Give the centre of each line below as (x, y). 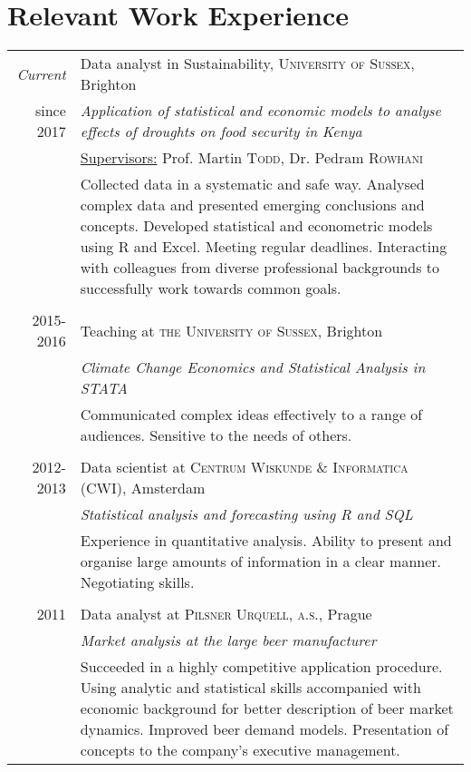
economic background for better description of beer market (267, 708)
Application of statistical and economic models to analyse (260, 111)
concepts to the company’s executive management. (240, 750)
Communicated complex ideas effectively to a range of (251, 415)
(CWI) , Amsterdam (143, 488)
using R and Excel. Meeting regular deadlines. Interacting (264, 247)
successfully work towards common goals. (211, 288)
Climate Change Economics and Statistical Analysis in (253, 367)
